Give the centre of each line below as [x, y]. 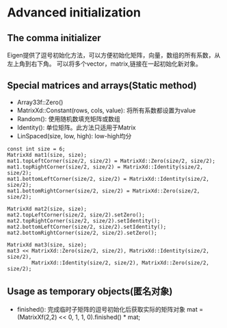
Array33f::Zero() [40, 102]
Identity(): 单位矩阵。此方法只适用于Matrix [76, 127]
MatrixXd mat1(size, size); [47, 155]
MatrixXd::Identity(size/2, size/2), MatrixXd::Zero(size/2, [121, 263]
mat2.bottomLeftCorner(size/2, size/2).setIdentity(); [87, 227]
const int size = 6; [37, 149]
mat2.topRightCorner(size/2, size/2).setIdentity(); [84, 220]
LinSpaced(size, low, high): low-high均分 [74, 136]
